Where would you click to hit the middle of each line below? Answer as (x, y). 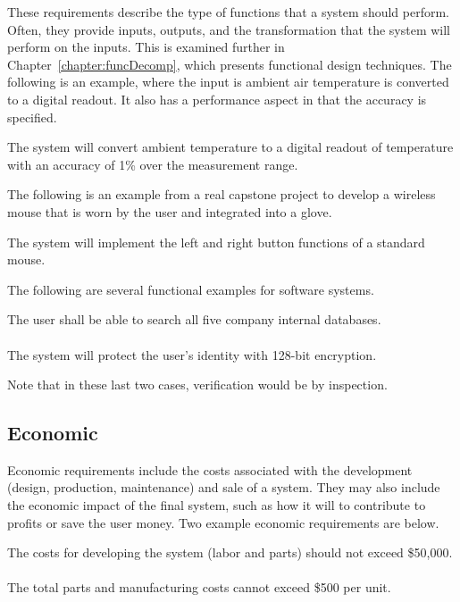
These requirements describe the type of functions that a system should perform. (228, 12)
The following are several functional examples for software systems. (191, 289)
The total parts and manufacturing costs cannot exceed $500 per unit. (199, 587)
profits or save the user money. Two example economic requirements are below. (223, 522)
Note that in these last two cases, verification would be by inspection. (197, 385)
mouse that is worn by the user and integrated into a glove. (170, 211)
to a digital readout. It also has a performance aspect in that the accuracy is (217, 99)
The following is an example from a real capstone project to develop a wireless (222, 194)
